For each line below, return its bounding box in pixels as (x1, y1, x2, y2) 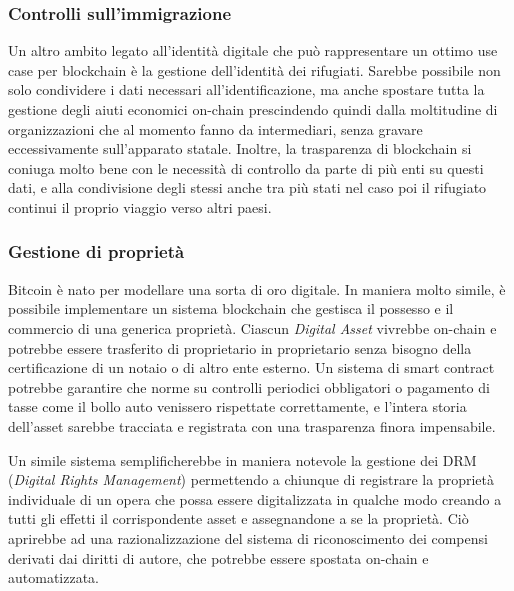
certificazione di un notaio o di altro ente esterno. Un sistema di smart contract (8, 357, 495, 378)
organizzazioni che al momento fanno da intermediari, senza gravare (8, 118, 423, 139)
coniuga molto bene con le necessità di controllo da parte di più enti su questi (8, 157, 484, 178)
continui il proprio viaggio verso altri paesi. (8, 196, 272, 217)
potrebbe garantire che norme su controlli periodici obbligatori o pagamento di (8, 376, 490, 397)
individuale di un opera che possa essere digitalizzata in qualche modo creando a (8, 488, 502, 509)
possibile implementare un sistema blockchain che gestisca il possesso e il (8, 298, 454, 319)
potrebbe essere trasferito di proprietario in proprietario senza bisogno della (8, 337, 472, 358)
